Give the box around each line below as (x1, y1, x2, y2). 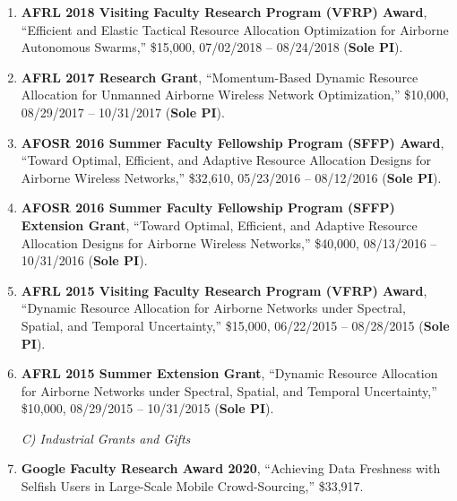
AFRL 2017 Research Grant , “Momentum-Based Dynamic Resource (21, 67, 418, 86)
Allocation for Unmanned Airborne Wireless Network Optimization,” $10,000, (21, 85, 449, 104)
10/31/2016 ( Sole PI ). (21, 251, 148, 270)
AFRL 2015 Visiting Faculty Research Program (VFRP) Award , (21, 281, 427, 299)
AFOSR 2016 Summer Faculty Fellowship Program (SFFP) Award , (21, 133, 444, 151)
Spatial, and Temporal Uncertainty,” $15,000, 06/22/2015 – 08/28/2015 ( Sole (21, 315, 450, 334)
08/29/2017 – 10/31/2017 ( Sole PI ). (21, 102, 225, 121)
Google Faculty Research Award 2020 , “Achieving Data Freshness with (21, 459, 441, 478)
